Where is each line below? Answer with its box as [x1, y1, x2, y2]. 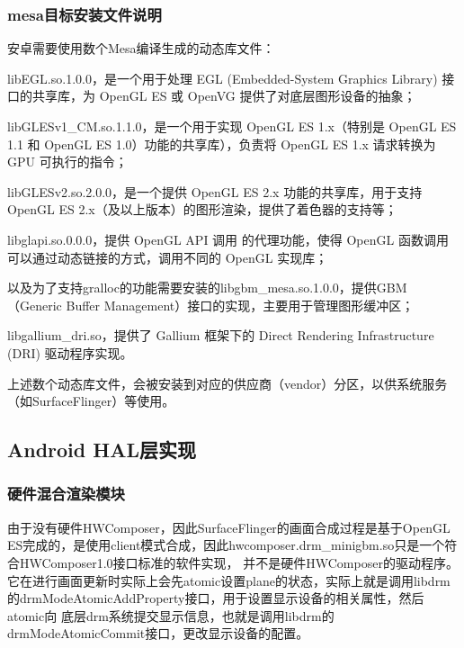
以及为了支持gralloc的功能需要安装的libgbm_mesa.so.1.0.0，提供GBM [7, 278, 407, 297]
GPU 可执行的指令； [7, 152, 128, 171]
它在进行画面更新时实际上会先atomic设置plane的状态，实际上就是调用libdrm [7, 571, 451, 589]
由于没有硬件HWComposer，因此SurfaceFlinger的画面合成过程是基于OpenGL [7, 517, 451, 536]
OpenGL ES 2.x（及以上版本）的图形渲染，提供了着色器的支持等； [7, 200, 397, 219]
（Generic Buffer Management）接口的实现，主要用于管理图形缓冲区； [7, 295, 415, 314]
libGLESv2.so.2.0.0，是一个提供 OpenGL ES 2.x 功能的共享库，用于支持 [7, 182, 423, 201]
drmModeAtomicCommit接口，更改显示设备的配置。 [7, 624, 309, 643]
